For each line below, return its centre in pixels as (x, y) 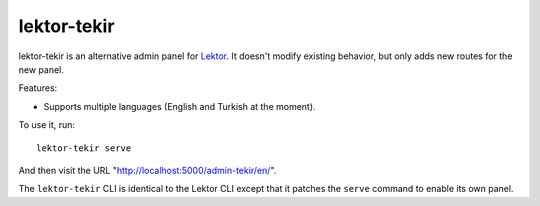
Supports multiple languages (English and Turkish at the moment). (179, 106)
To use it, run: (46, 125)
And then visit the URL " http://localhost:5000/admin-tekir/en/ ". (147, 170)
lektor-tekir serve (84, 148)
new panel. (41, 69)
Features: (38, 88)
